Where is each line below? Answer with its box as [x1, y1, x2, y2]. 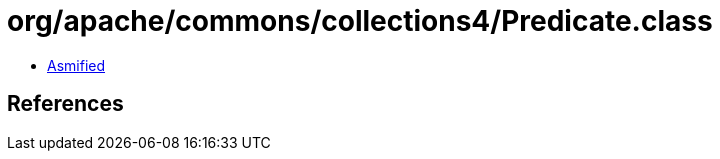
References [7, 91, 124, 117]
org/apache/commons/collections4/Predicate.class [7, 4, 713, 38]
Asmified [47, 56, 106, 74]
